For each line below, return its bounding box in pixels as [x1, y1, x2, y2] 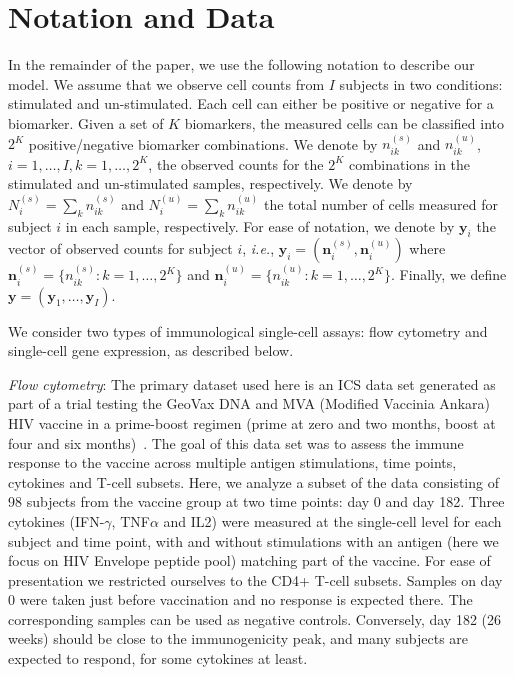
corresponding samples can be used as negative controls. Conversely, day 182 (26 [8, 608, 501, 629]
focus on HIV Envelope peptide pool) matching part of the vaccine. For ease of [8, 550, 491, 571]
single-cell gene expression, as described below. [8, 340, 294, 361]
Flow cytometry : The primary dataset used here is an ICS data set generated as [8, 373, 496, 394]
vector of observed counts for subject [8, 238, 233, 259]
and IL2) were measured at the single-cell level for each [163, 510, 502, 531]
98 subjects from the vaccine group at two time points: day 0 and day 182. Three [8, 491, 505, 512]
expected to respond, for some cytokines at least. [8, 648, 308, 669]
